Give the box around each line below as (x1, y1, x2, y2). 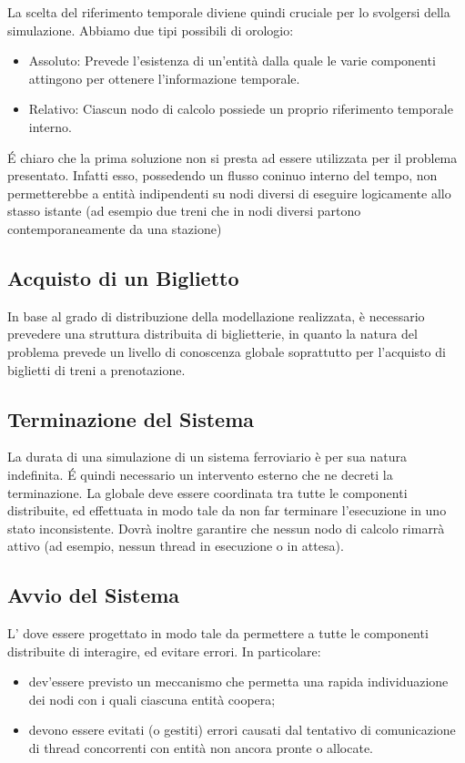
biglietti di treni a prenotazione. (7, 360, 186, 379)
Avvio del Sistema (7, 581, 180, 609)
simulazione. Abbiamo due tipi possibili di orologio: (7, 20, 294, 39)
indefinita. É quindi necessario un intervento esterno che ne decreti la (7, 464, 393, 483)
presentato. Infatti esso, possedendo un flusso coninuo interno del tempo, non (7, 166, 438, 185)
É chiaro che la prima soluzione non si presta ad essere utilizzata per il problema (7, 148, 458, 167)
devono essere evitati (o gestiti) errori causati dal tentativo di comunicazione (28, 720, 456, 739)
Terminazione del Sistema (7, 404, 255, 432)
